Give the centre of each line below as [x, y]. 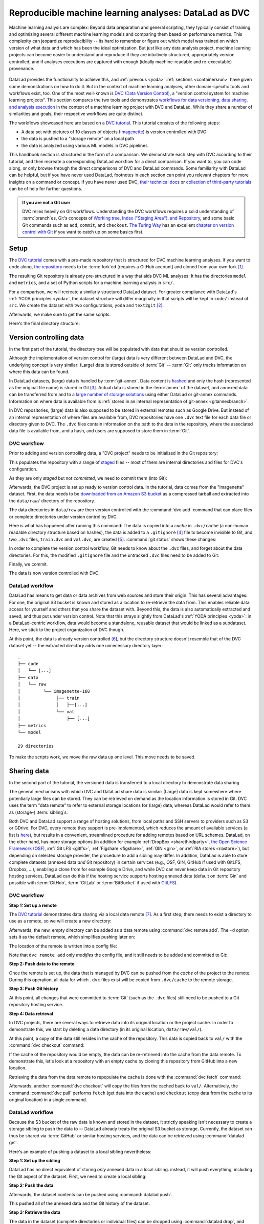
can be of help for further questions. [46, 189]
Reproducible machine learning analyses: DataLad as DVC [130, 13]
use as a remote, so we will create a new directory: [60, 921]
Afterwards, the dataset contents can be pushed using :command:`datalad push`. [91, 1194]
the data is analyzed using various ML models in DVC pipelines [84, 145]
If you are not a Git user [46, 202]
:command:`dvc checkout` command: [47, 1045]
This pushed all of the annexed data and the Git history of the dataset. [79, 1203]
